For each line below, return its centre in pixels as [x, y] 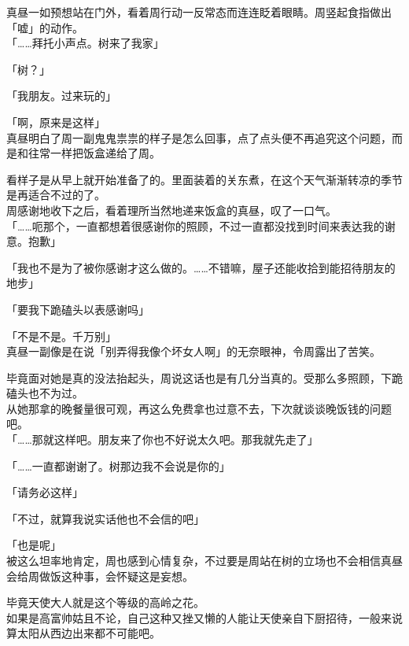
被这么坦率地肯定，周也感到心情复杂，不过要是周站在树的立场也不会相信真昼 [204, 561]
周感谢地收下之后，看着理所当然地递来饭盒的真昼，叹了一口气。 [171, 210]
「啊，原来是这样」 [56, 122]
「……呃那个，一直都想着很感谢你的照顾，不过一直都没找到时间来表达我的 [195, 225]
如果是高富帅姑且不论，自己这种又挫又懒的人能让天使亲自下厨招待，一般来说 [204, 617]
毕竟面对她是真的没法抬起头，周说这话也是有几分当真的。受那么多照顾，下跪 [204, 377]
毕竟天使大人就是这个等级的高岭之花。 [105, 602]
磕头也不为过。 [45, 393]
